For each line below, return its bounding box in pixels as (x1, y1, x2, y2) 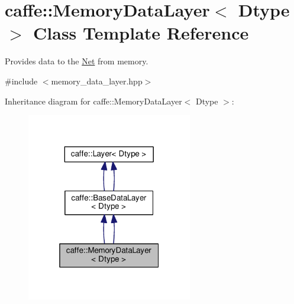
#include (5, 74, 38, 87)
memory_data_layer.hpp (51, 74, 143, 87)
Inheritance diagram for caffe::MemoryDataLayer (5, 94, 182, 107)
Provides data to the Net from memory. (5, 55, 148, 67)
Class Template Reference (33, 21, 249, 45)
